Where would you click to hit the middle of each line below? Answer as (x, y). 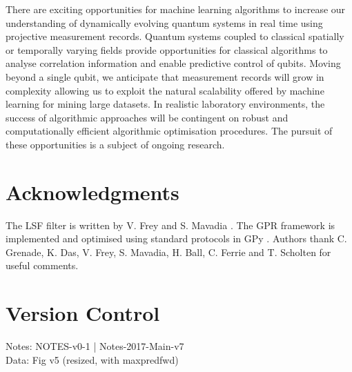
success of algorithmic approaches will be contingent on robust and (147, 117)
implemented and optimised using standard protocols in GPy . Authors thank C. (176, 238)
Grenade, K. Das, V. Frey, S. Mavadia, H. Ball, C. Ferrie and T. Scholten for (168, 252)
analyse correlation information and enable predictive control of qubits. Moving (173, 63)
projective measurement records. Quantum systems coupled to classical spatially (175, 36)
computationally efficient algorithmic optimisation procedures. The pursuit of (169, 131)
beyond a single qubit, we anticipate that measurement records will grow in (165, 76)
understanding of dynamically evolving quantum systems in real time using (164, 22)
